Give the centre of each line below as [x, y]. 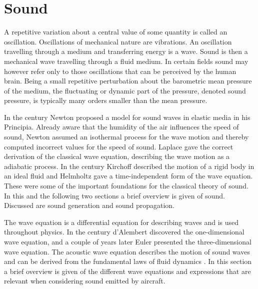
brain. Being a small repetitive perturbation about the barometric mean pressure [128, 81]
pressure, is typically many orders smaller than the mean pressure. [106, 100]
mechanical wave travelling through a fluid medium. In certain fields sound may [126, 61]
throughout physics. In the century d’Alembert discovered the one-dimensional [124, 232]
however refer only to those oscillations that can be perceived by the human [120, 71]
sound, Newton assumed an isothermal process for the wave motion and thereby [126, 137]
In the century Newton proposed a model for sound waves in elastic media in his [127, 117]
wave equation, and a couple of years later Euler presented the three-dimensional [128, 241]
